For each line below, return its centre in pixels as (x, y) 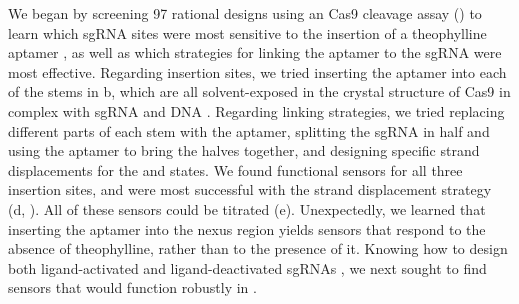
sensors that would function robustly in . (132, 287)
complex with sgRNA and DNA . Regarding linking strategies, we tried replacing (256, 110)
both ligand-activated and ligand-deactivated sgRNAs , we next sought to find (247, 267)
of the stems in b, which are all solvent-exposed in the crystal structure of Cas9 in (259, 91)
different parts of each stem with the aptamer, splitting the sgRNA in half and (249, 130)
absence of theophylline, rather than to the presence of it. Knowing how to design (258, 248)
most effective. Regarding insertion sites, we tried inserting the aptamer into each (257, 71)
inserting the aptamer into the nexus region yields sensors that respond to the (247, 228)
